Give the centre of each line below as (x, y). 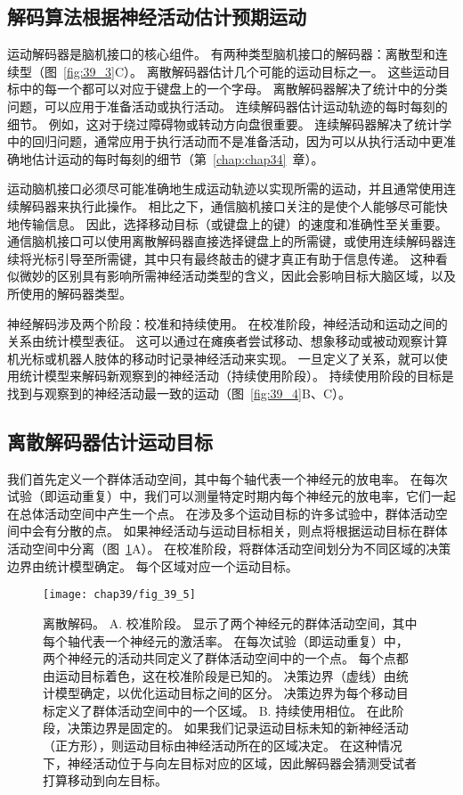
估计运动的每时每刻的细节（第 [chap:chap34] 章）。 (178, 158)
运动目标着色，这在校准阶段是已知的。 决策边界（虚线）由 (225, 675)
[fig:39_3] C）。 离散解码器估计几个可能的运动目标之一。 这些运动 (251, 71)
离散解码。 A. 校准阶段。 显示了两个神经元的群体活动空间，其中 (230, 623)
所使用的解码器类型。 (69, 293)
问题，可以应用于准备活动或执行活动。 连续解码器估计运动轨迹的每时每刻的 (227, 106)
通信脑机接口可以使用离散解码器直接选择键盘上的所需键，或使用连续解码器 (225, 241)
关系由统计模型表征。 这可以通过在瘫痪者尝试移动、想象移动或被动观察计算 (227, 341)
